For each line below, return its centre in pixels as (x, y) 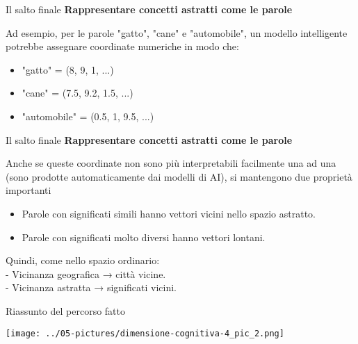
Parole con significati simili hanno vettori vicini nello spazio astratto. (169, 213)
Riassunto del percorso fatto (66, 310)
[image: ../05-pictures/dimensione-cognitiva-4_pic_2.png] (145, 333)
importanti (29, 190)
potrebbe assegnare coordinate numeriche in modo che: (122, 46)
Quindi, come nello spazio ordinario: (83, 260)
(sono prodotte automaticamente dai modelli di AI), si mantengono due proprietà (179, 176)
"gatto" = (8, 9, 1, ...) (68, 69)
